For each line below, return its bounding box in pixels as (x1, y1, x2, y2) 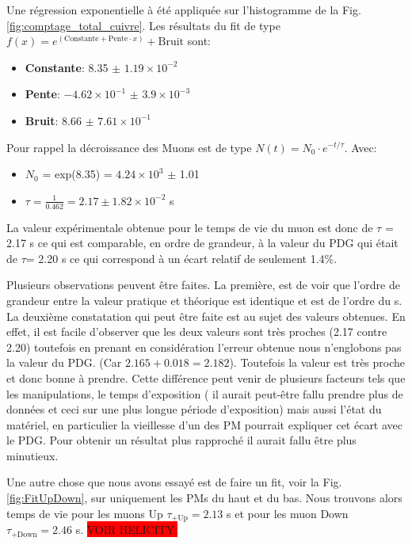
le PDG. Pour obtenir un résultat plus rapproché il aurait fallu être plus (6, 432, 357, 448)
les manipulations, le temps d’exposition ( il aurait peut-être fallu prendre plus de (6, 385, 403, 402)
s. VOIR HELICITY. (75, 521, 178, 538)
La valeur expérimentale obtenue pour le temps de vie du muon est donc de (6, 219, 373, 235)
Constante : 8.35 (25, 59, 109, 75)
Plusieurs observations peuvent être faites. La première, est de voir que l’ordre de (6, 276, 400, 293)
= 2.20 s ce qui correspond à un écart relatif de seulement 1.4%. (25, 250, 338, 266)
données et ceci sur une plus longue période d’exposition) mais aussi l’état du (6, 401, 382, 417)
